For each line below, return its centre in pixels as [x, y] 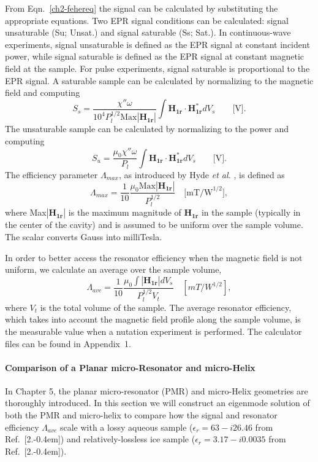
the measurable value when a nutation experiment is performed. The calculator [153, 331]
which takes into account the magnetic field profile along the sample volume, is [153, 319]
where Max [26, 212]
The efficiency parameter [51, 174]
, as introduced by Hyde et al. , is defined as [202, 174]
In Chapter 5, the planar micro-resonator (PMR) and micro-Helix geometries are [157, 390]
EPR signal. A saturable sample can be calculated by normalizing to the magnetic [159, 80]
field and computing [43, 92]
